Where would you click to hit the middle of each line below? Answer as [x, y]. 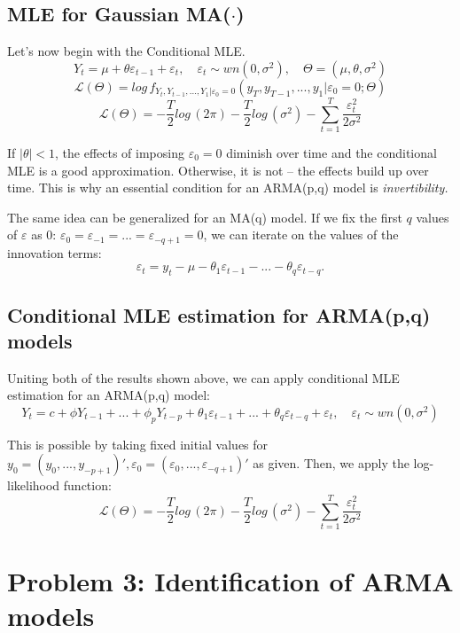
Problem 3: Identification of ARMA [230, 581]
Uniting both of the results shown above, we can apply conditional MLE [203, 377]
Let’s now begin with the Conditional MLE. [126, 51]
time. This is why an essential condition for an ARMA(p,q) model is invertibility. [228, 188]
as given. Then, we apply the [331, 463]
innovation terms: [55, 252]
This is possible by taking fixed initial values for [138, 444]
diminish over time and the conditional [331, 152]
